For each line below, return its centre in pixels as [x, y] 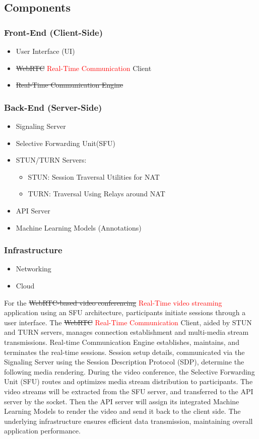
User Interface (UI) [45, 51]
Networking [34, 269]
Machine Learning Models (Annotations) [79, 227]
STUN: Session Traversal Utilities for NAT [94, 176]
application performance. [42, 431]
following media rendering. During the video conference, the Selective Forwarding [129, 371]
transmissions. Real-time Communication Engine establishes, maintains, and [122, 342]
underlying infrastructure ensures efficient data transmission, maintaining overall [128, 421]
